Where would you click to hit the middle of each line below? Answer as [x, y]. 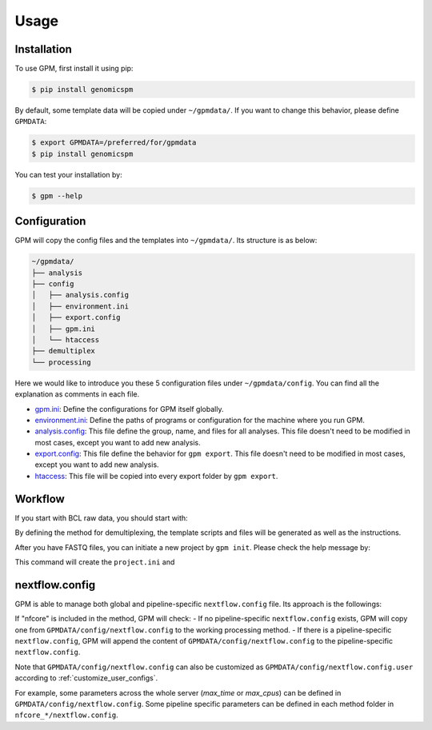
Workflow [40, 499]
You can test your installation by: [69, 174]
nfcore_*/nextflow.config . [67, 715]
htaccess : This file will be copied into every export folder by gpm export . [156, 476]
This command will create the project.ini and [95, 562]
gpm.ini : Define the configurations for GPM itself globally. [129, 409]
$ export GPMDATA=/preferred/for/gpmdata [114, 143]
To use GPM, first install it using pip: [74, 69]
